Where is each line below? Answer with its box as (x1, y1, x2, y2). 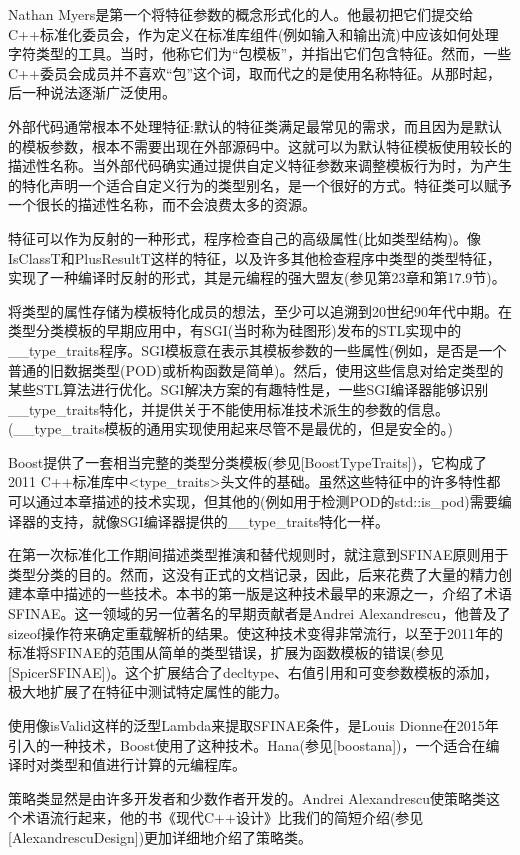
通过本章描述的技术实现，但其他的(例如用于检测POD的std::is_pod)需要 (35, 491, 498, 512)
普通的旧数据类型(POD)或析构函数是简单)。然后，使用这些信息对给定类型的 (8, 359, 504, 380)
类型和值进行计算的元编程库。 (49, 754, 246, 775)
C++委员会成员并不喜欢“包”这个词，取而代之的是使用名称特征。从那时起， (8, 62, 502, 83)
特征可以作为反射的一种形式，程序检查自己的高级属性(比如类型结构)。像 (8, 227, 481, 248)
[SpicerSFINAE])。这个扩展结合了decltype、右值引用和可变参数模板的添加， (8, 661, 499, 682)
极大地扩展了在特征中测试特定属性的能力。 (8, 681, 288, 702)
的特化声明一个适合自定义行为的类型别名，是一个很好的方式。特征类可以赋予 (8, 174, 512, 195)
